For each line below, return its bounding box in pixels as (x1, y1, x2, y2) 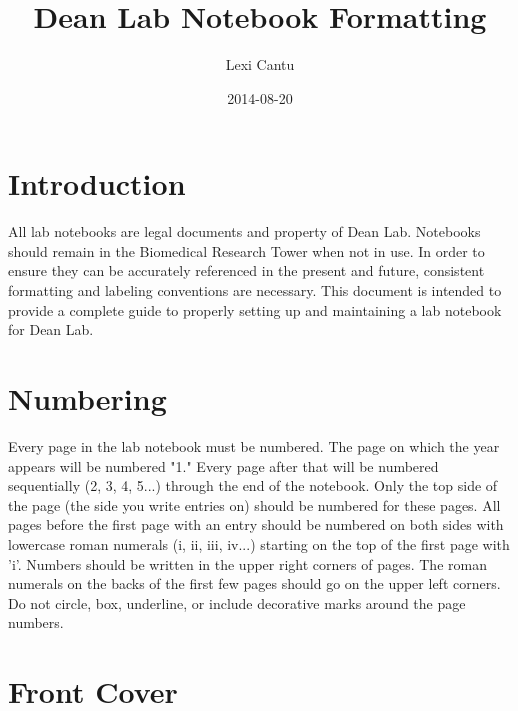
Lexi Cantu (225, 54, 295, 75)
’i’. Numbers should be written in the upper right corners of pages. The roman (8, 553, 487, 574)
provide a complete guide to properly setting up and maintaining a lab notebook (8, 299, 502, 320)
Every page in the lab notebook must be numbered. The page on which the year (8, 435, 500, 456)
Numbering (8, 378, 167, 418)
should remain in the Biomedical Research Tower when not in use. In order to (8, 240, 485, 261)
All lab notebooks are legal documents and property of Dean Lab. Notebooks (8, 221, 481, 242)
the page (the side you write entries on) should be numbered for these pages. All (8, 494, 501, 515)
